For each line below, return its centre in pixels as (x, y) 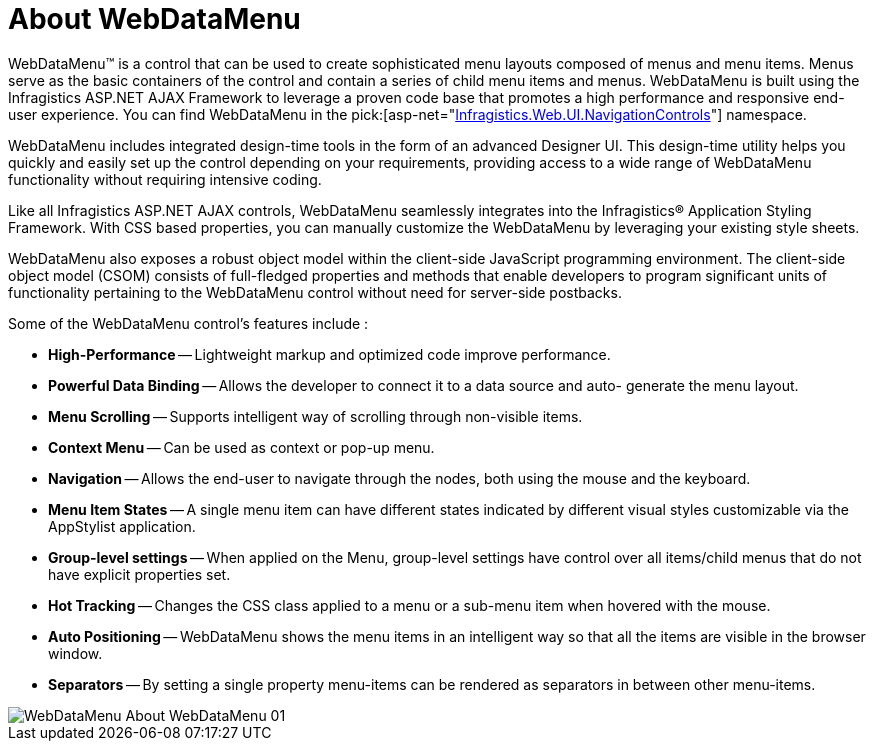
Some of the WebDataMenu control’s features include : (188, 323)
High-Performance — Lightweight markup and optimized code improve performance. (329, 354)
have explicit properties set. (139, 574)
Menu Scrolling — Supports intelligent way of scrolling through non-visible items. (315, 416)
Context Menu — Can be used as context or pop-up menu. (241, 447)
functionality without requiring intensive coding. (165, 179)
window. (75, 653)
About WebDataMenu (154, 19)
